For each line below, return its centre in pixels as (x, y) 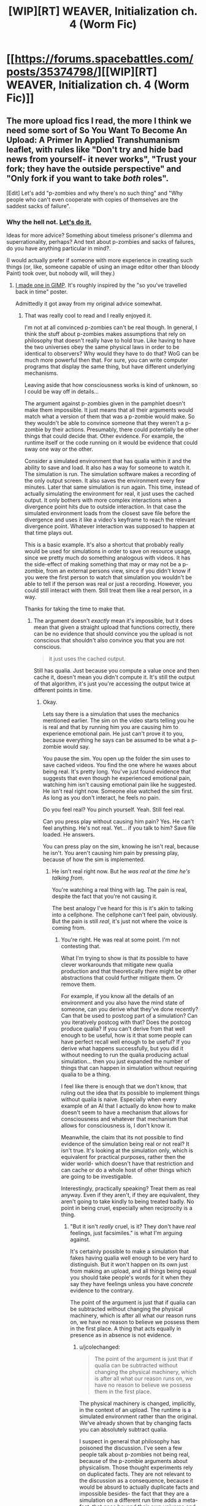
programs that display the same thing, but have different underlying (109, 367)
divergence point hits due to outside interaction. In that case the (105, 507)
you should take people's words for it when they (131, 1278)
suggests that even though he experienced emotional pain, (117, 778)
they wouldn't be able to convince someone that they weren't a (104, 423)
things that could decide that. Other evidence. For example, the (104, 436)
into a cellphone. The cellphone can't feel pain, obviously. (125, 915)
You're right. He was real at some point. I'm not (120, 940)
